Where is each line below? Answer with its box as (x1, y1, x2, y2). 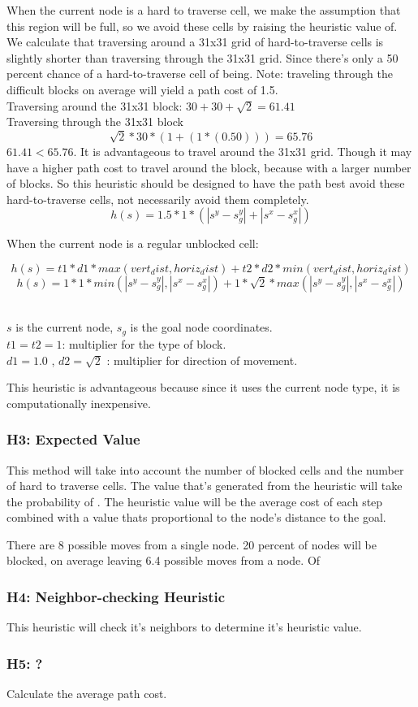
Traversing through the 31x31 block (6, 113, 183, 130)
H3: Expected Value (6, 429, 140, 449)
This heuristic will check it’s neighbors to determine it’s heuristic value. (6, 618, 362, 635)
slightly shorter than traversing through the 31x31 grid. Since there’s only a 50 (6, 49, 399, 66)
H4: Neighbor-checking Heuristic (6, 587, 226, 606)
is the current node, (15, 319, 114, 336)
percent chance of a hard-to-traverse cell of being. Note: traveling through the (6, 65, 393, 82)
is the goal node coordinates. (130, 319, 273, 336)
